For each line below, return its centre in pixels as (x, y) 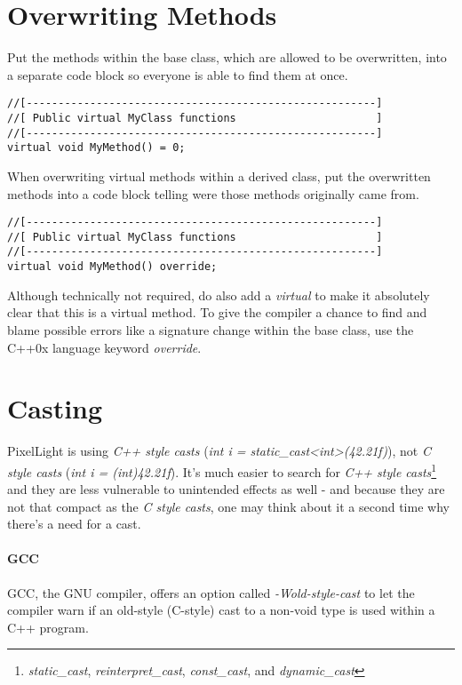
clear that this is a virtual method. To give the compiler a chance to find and (217, 312)
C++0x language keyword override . (104, 347)
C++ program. (48, 627)
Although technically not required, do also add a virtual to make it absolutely (219, 295)
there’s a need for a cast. (74, 524)
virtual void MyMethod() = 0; (96, 148)
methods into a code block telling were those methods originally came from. (213, 193)
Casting (55, 408)
